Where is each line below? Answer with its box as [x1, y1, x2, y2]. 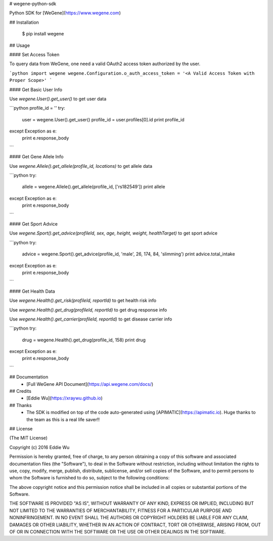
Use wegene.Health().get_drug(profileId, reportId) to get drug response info [9, 306, 167, 313]
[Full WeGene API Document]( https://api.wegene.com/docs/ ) [26, 381, 154, 387]
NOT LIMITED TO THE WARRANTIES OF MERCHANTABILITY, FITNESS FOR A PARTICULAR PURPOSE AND [9, 507, 232, 513]
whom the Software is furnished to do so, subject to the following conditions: [9, 475, 170, 481]
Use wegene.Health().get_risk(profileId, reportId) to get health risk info [9, 297, 157, 303]
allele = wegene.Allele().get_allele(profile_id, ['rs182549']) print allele [22, 184, 165, 190]
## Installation [9, 19, 39, 25]
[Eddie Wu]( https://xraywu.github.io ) [26, 395, 103, 401]
